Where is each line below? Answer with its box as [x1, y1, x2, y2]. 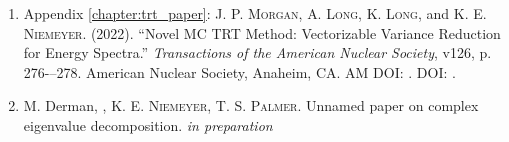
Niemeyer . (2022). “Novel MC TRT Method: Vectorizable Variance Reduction [23, 22, 501, 43]
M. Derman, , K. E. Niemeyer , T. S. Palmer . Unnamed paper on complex [23, 95, 479, 116]
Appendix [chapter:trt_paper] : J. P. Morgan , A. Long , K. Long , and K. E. [23, 3, 487, 23]
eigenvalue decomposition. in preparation [23, 114, 273, 135]
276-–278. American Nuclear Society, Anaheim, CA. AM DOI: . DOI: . [23, 61, 456, 82]
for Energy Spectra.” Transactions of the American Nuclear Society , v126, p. [23, 42, 492, 63]
